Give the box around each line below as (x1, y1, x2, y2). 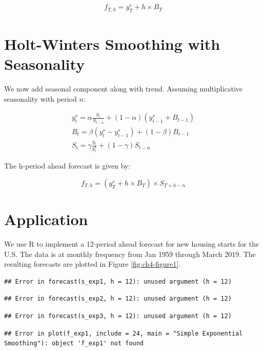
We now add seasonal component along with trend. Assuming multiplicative (4, 83, 243, 94)
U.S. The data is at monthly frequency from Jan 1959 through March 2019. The (4, 248, 256, 259)
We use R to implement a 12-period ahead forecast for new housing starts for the (4, 238, 259, 249)
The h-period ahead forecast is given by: (4, 160, 131, 171)
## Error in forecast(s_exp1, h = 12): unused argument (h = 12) (4, 278, 232, 285)
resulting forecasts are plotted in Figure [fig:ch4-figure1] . (4, 258, 181, 269)
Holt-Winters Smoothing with (4, 33, 220, 54)
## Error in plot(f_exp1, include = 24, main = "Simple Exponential (4, 329, 243, 337)
